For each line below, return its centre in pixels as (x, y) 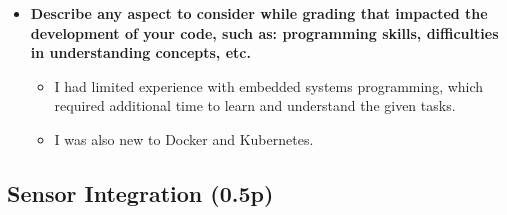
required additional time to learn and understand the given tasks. (255, 105)
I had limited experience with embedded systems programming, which (269, 85)
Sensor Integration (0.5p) (140, 192)
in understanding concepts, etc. (140, 52)
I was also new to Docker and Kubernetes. (184, 138)
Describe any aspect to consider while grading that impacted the (259, 13)
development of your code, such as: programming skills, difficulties (264, 32)
